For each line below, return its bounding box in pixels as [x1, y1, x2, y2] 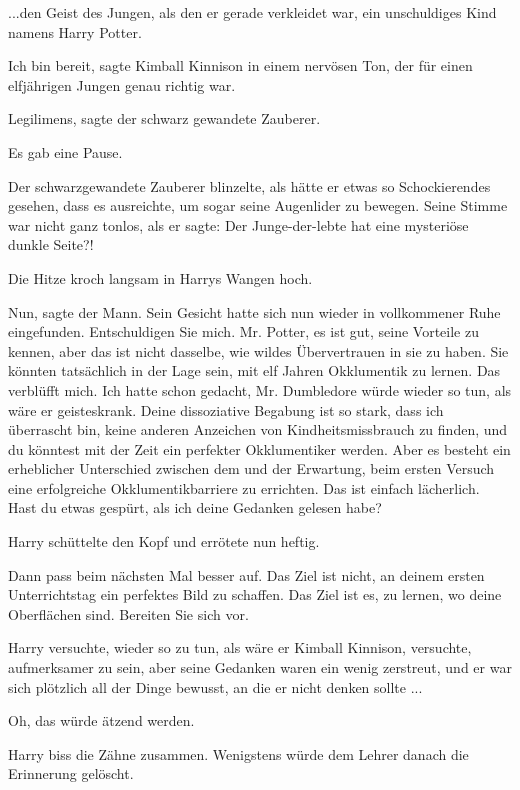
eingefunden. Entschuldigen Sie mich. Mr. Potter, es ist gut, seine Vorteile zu [8, 321, 479, 342]
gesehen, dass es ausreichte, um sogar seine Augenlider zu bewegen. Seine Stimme [8, 195, 508, 216]
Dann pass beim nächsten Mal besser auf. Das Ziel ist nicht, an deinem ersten [8, 564, 485, 585]
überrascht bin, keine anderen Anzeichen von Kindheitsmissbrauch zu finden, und [8, 419, 508, 440]
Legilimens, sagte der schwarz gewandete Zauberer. [8, 108, 321, 129]
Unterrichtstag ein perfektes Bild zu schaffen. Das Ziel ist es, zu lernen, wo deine [8, 584, 502, 605]
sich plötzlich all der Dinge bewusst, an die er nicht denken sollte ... [8, 676, 423, 697]
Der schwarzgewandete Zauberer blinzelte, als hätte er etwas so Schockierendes [8, 175, 491, 196]
